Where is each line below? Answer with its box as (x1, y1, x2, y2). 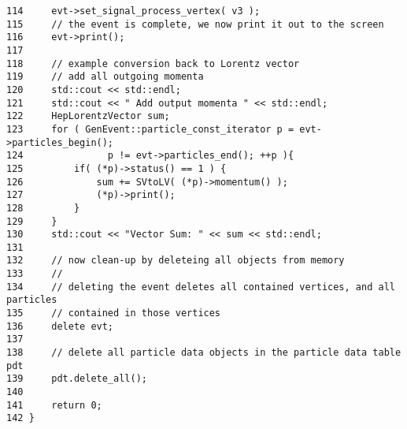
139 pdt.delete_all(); (6, 373, 147, 385)
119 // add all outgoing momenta (6, 71, 204, 83)
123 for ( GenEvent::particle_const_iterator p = (6, 123, 294, 135)
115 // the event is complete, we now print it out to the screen (6, 18, 384, 30)
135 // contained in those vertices (6, 308, 221, 319)
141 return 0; (6, 399, 102, 411)
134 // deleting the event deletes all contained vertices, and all (6, 281, 395, 293)
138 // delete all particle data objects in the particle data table (6, 347, 401, 359)
